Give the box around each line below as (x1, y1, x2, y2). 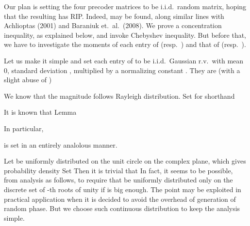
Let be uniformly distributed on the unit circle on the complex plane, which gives (4, 156, 246, 166)
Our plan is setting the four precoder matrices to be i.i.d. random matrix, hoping (4, 1, 247, 11)
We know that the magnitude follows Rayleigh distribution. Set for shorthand (4, 90, 235, 101)
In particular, (4, 123, 44, 133)
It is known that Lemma (4, 107, 77, 117)
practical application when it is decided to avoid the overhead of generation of (4, 194, 236, 204)
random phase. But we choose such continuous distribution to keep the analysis (4, 203, 240, 213)
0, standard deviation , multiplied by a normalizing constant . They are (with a (4, 65, 240, 75)
